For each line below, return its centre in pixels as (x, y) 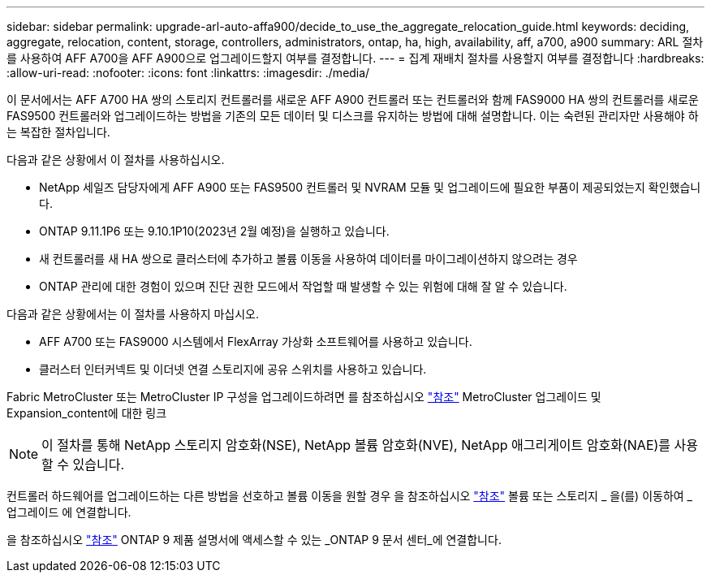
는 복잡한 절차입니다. (58, 132)
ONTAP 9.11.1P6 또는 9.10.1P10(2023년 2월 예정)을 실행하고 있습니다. (214, 231)
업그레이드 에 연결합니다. (69, 512)
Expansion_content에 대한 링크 (87, 413)
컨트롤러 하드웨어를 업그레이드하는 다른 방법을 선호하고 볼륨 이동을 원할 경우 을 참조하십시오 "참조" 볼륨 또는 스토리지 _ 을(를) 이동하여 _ (350, 496)
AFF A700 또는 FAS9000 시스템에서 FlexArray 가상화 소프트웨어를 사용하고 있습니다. (256, 341)
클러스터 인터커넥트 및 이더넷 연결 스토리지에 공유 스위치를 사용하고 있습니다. (233, 369)
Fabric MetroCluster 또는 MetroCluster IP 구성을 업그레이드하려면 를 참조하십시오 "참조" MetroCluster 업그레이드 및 (304, 397)
